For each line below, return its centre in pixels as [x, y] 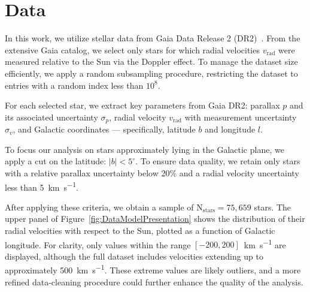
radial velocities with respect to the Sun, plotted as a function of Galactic [140, 230]
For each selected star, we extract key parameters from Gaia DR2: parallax [142, 105]
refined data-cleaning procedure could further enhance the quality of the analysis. [154, 282]
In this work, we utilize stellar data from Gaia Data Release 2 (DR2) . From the [153, 38]
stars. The [273, 207]
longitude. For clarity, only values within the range [98, 244]
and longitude [230, 129]
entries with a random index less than [74, 85]
